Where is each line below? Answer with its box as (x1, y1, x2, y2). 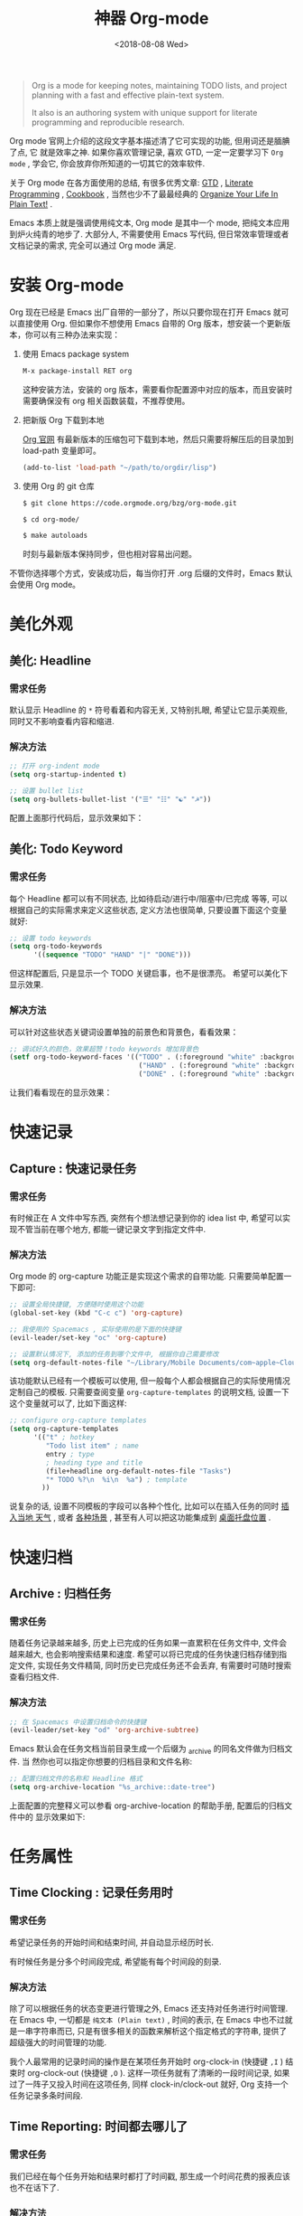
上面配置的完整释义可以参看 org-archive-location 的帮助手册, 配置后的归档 (9, 1800, 285, 1811)
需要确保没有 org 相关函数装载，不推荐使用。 (22, 395, 190, 406)
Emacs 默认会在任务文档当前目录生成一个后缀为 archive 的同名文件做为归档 (9, 1743, 285, 1757)
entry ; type (45, 1449, 95, 1458)
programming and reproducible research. (31, 117, 185, 127)
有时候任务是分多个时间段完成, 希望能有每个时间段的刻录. (9, 1956, 223, 1966)
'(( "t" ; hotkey (32, 1433, 95, 1442)
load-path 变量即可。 (22, 445, 101, 456)
